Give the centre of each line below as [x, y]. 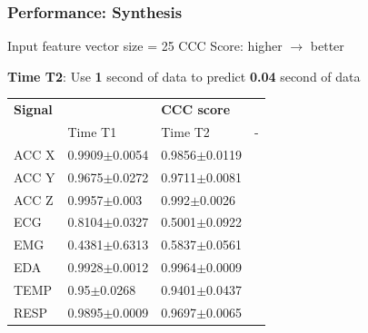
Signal [33, 109]
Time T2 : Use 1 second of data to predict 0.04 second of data [184, 76]
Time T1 [92, 132]
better [327, 46]
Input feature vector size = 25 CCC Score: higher [145, 46]
